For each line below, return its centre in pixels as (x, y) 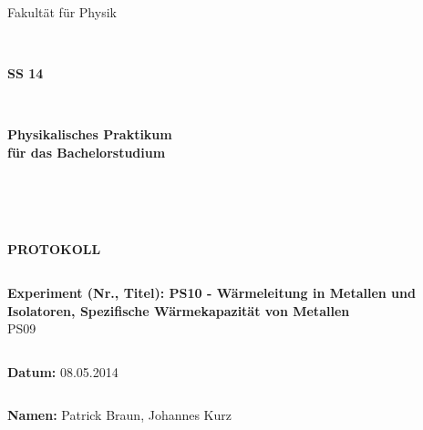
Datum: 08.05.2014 (63, 371)
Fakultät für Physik (62, 12)
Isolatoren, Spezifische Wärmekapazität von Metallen (179, 310)
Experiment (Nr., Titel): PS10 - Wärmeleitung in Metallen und (211, 292)
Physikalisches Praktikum (90, 134)
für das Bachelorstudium (87, 152)
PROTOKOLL (54, 249)
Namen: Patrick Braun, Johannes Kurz (120, 415)
